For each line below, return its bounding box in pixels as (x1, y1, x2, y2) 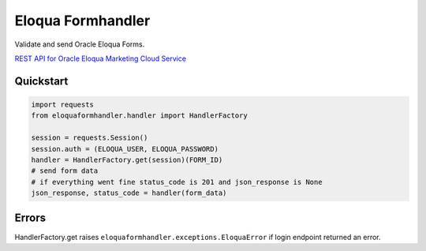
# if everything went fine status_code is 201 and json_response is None (31, 178, 323, 186)
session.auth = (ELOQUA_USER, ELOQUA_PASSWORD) (31, 144, 219, 153)
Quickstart (14, 74, 69, 88)
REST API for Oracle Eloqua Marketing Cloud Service (14, 54, 187, 63)
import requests (31, 99, 95, 109)
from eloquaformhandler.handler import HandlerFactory (31, 111, 248, 120)
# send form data (31, 167, 99, 175)
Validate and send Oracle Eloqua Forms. (14, 39, 145, 49)
